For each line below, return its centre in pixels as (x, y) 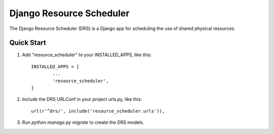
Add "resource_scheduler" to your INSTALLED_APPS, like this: (87, 55)
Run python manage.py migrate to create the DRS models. (83, 122)
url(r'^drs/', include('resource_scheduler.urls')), (98, 111)
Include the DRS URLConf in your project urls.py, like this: (82, 99)
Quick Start (28, 43)
